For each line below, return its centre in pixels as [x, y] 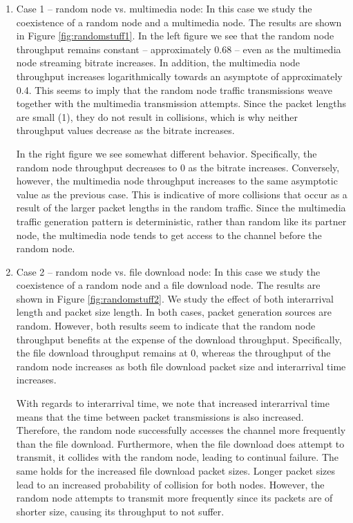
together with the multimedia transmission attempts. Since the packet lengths [181, 103]
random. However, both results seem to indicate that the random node [166, 326]
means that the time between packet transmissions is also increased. [160, 416]
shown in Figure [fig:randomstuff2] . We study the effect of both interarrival [175, 298]
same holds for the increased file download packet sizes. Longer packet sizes [176, 470]
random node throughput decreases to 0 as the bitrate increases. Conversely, [178, 167]
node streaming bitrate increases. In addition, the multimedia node [158, 63]
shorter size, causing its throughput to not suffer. [120, 511]
